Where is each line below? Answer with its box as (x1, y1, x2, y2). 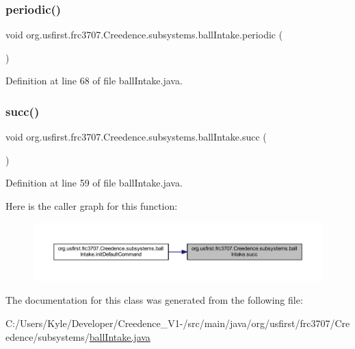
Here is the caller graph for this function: (5, 199, 178, 213)
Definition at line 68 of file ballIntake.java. (5, 73, 183, 88)
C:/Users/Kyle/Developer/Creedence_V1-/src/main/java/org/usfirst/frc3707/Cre (5, 316, 350, 330)
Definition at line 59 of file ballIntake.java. (5, 176, 183, 190)
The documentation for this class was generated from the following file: (5, 293, 303, 307)
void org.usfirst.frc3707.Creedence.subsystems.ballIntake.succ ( (5, 130, 267, 144)
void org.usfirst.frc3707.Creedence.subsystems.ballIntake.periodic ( (5, 27, 283, 42)
